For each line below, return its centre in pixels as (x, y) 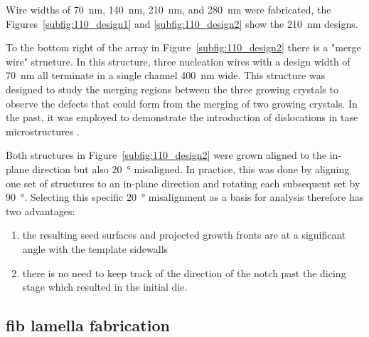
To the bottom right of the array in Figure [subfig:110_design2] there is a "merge (183, 47)
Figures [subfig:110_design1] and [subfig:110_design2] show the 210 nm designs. (182, 23)
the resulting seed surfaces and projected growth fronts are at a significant (184, 235)
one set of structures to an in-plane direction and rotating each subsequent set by (183, 183)
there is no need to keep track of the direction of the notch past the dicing (184, 273)
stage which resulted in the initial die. (105, 287)
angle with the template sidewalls (95, 248)
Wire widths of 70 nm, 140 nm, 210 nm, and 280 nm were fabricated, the (169, 9)
